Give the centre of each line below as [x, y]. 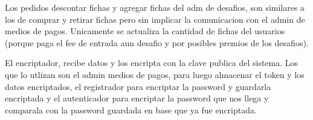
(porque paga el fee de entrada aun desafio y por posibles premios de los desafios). [157, 42]
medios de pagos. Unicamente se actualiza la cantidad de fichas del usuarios [145, 31]
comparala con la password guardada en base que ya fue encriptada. [131, 109]
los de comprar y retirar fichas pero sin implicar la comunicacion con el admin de [155, 19]
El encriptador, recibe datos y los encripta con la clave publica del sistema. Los [152, 63]
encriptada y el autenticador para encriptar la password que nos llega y [137, 98]
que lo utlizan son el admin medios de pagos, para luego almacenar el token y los [155, 74]
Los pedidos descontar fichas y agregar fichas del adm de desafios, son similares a [155, 7]
